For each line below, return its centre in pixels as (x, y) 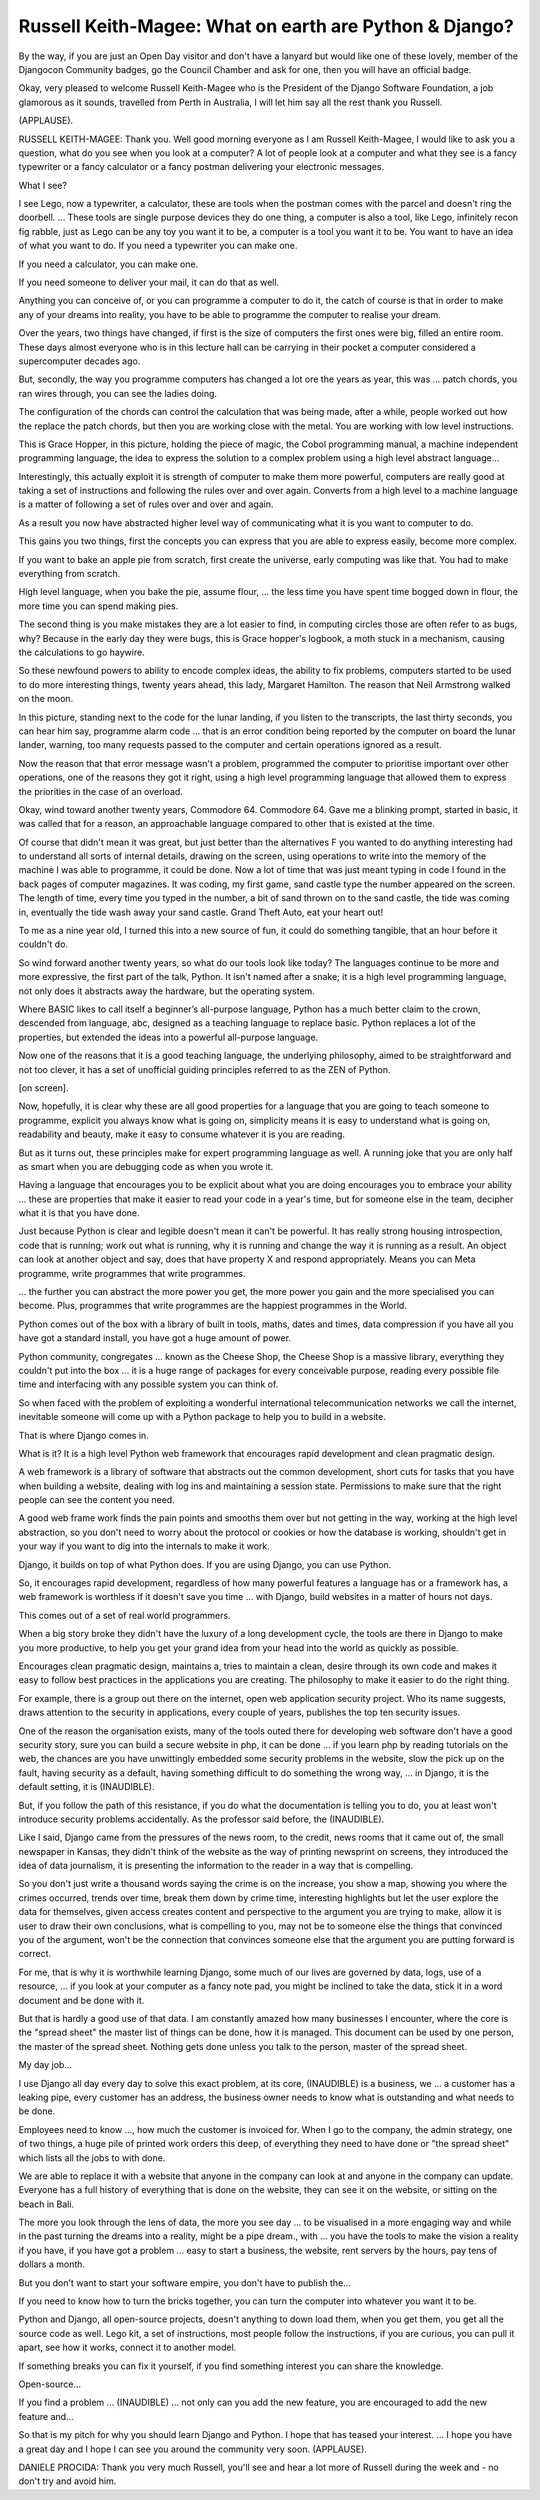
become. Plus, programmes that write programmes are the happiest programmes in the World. (212, 1306)
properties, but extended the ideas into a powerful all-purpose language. (168, 1037)
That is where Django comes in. (83, 1435)
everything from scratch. (69, 574)
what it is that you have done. (79, 1213)
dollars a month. (51, 2264)
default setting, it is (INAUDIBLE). (86, 1787)
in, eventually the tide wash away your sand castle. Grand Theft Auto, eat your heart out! (201, 912)
